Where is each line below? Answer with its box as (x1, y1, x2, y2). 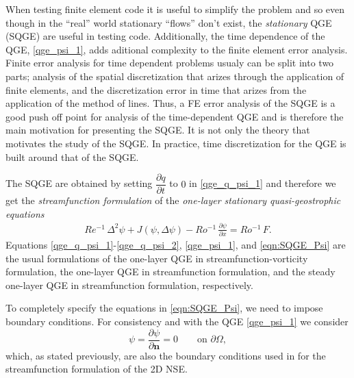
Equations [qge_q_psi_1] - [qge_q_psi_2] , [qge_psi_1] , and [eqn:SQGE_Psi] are (5, 238, 346, 252)
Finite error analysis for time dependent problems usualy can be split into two (5, 55, 334, 70)
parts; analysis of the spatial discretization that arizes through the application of (5, 68, 344, 83)
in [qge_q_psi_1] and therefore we (189, 176, 336, 190)
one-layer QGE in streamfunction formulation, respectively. (5, 277, 253, 292)
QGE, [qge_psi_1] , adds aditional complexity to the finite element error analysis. (5, 42, 348, 56)
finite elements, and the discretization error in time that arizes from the (5, 82, 307, 97)
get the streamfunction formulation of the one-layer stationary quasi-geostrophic (5, 193, 341, 207)
